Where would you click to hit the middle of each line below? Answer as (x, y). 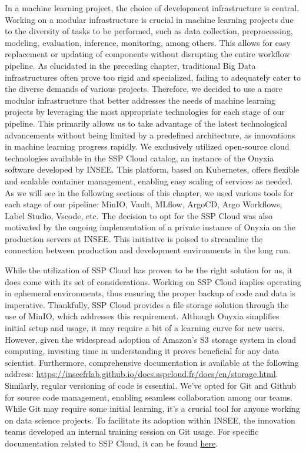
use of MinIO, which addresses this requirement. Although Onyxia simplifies (142, 316)
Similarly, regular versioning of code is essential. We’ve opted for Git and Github (151, 385)
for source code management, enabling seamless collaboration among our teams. (149, 397)
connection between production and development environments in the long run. (148, 250)
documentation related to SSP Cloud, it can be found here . (112, 443)
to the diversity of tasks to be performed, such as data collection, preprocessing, (149, 31)
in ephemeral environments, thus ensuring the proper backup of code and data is (150, 293)
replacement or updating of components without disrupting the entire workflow (147, 54)
